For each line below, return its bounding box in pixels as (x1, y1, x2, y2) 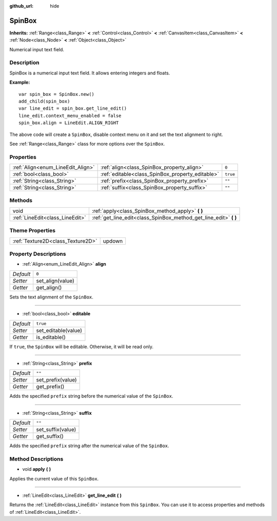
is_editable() (36, 333, 66, 340)
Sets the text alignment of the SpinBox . (9, 294, 93, 300)
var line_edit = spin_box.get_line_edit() (18, 106, 127, 111)
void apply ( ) (22, 466, 51, 472)
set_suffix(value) (36, 426, 76, 433)
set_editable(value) (36, 327, 82, 334)
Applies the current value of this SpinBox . (9, 475, 99, 482)
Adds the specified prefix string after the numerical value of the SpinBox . (9, 443, 169, 449)
